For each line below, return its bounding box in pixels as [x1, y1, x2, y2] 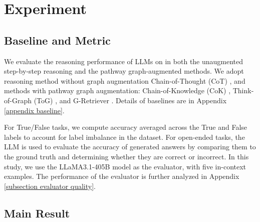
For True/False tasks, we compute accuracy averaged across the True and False [4, 122, 247, 132]
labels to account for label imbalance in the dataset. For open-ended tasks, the [4, 131, 245, 142]
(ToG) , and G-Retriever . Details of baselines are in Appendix [34, 95, 227, 105]
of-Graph [4, 95, 32, 105]
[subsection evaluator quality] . [4, 180, 96, 191]
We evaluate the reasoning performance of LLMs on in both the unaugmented [4, 56, 243, 66]
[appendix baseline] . [4, 105, 65, 115]
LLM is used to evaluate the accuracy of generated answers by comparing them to [4, 141, 256, 152]
